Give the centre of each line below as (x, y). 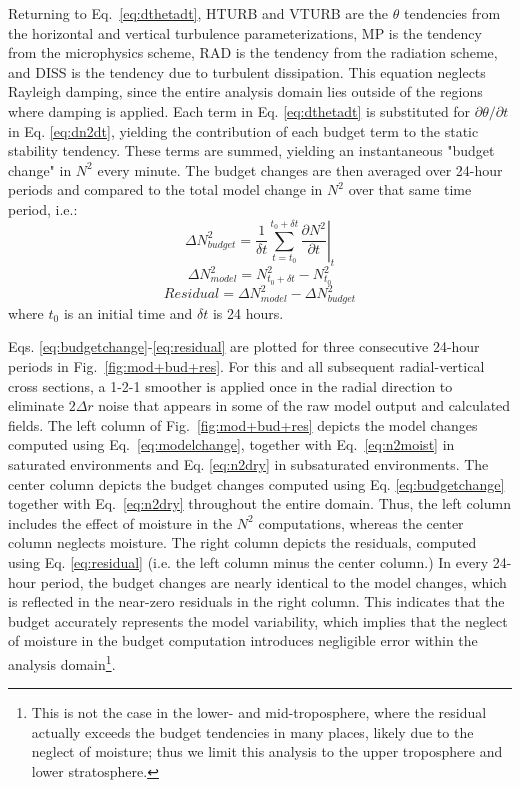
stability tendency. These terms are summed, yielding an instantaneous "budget (251, 150)
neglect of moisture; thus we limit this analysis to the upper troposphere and (267, 751)
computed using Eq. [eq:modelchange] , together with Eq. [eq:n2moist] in (231, 444)
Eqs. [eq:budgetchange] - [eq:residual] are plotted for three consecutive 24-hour (244, 346)
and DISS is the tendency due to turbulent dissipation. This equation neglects (247, 71)
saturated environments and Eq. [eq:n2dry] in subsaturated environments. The (248, 464)
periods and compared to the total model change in (165, 189)
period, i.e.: (43, 208)
